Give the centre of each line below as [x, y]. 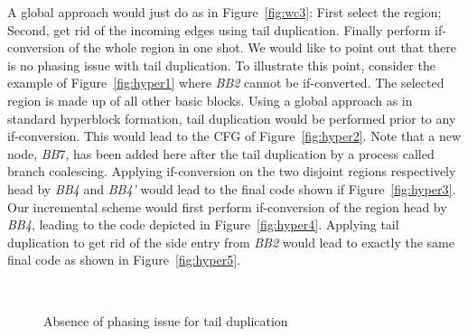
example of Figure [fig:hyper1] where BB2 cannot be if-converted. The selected [226, 83]
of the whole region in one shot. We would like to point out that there [262, 47]
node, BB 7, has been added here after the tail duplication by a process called [221, 153]
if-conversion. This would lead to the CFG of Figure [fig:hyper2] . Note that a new [234, 136]
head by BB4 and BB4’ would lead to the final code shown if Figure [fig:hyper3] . [232, 188]
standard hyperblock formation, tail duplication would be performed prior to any [232, 118]
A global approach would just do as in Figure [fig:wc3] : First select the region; [225, 12]
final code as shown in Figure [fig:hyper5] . [124, 260]
